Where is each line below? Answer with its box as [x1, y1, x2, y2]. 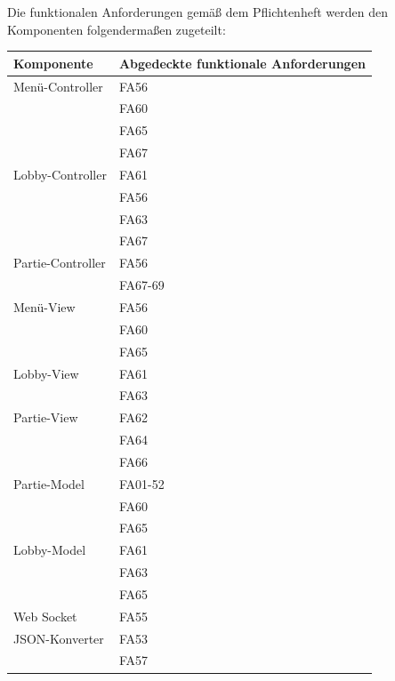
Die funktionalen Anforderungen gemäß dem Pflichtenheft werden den [7, 3, 388, 20]
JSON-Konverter [13, 629, 104, 647]
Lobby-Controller [13, 164, 107, 183]
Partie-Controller [13, 253, 106, 272]
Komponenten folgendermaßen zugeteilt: [7, 20, 226, 38]
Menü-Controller [13, 76, 103, 95]
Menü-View [13, 297, 76, 316]
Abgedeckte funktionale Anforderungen [118, 53, 366, 72]
